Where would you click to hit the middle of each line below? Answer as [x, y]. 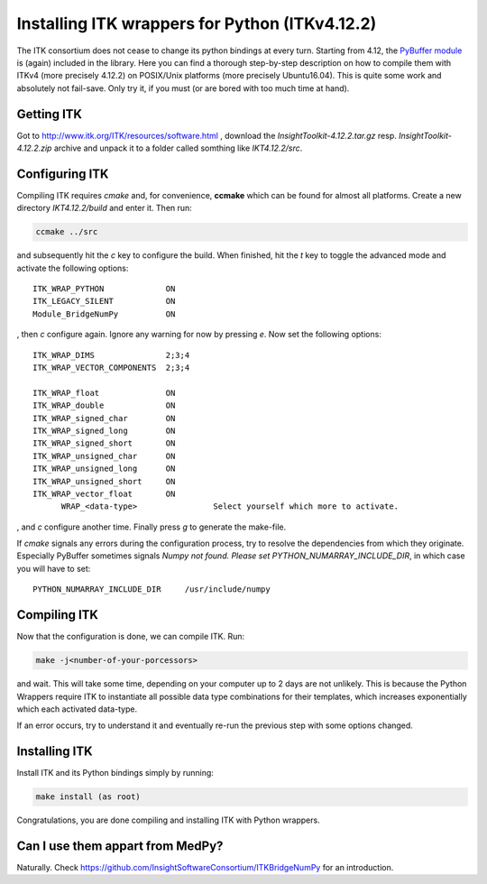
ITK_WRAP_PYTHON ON [104, 289]
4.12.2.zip [34, 148]
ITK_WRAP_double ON [104, 405]
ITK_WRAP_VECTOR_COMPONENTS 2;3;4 [111, 368]
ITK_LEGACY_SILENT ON [104, 301]
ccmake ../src [67, 232]
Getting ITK [50, 114]
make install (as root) [88, 797]
